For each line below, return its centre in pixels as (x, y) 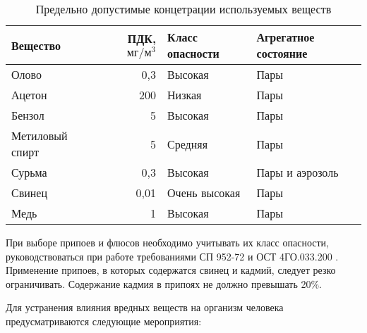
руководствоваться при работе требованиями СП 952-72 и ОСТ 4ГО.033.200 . (172, 256)
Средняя (188, 144)
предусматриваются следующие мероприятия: (104, 321)
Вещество (36, 45)
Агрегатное (285, 37)
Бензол (28, 115)
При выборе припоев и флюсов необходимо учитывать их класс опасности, (167, 242)
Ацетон (29, 95)
